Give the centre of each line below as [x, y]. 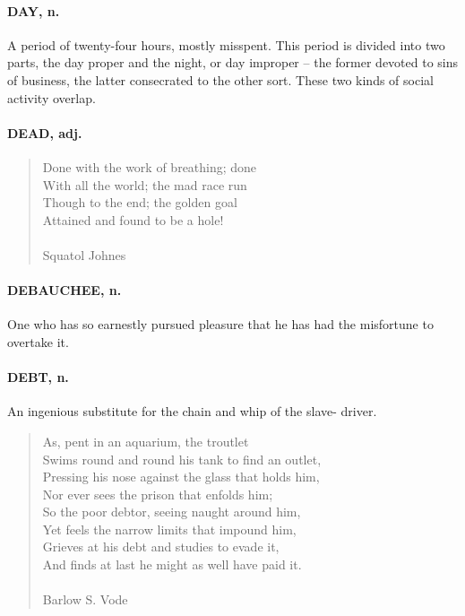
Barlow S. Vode [85, 599]
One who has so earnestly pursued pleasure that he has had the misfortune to [220, 324]
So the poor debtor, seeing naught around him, [172, 512]
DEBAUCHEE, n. [65, 290]
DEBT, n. [38, 377]
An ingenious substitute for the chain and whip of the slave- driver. [192, 411]
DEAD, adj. [45, 132]
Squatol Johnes [84, 254]
